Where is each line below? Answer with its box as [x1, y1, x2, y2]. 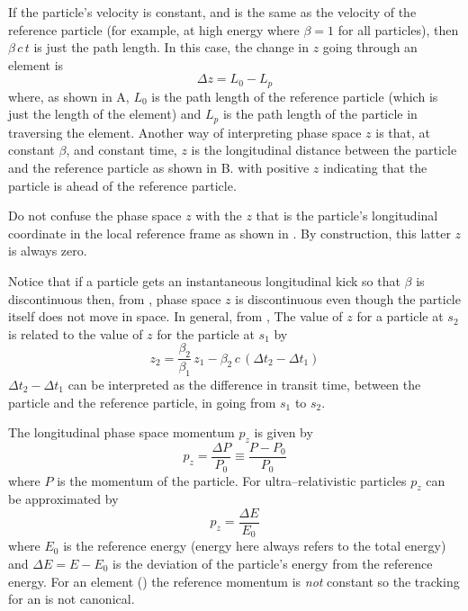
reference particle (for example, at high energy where [8, 20, 300, 39]
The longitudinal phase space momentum [8, 423, 235, 442]
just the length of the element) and [8, 104, 202, 123]
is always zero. [8, 241, 87, 260]
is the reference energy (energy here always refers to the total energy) [63, 536, 446, 555]
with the [195, 206, 242, 225]
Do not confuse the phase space [8, 206, 182, 225]
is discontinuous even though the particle [235, 289, 461, 308]
